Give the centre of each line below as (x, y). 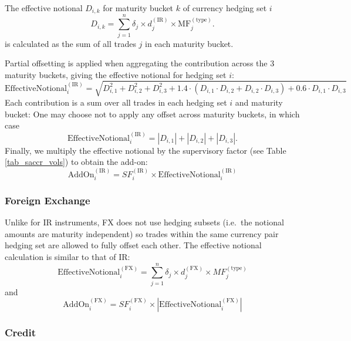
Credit (20, 332)
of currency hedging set (225, 8)
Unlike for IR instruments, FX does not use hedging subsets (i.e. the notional (144, 222)
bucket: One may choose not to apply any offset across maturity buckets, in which (152, 114)
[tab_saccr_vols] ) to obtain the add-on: (76, 162)
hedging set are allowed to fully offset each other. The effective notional (133, 245)
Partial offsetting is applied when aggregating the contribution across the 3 (140, 63)
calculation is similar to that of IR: (67, 256)
